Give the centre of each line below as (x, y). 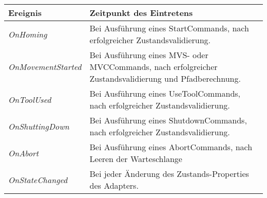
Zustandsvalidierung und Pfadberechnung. (165, 78)
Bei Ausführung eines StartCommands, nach (169, 28)
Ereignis (25, 13)
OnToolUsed (30, 99)
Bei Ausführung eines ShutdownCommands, (168, 120)
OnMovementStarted (45, 67)
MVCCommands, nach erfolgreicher (154, 67)
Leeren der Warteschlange (136, 159)
